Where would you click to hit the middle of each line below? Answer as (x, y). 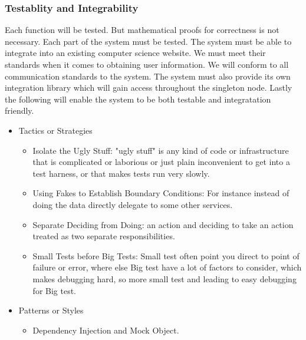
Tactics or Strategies (55, 130)
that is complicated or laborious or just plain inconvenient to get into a (161, 162)
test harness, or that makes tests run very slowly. (121, 173)
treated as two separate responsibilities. (104, 236)
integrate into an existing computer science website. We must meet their (135, 53)
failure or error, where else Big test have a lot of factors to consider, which (167, 267)
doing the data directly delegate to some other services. (133, 204)
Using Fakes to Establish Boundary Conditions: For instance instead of (161, 193)
